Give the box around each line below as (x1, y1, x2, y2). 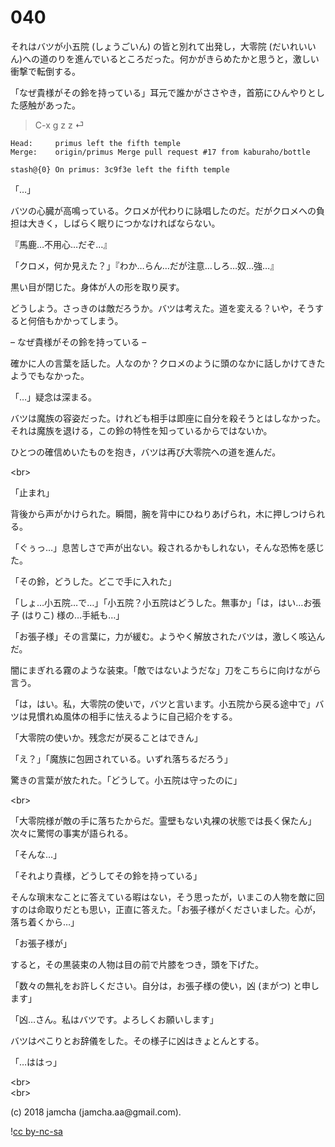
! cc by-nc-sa (10, 1125, 63, 1137)
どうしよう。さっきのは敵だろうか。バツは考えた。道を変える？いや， (10, 302, 298, 314)
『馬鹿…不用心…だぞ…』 (10, 238, 113, 250)
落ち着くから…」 (10, 916, 80, 928)
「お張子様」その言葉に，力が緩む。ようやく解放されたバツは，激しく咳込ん (10, 630, 326, 642)
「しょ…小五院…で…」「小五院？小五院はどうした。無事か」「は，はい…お (10, 596, 313, 608)
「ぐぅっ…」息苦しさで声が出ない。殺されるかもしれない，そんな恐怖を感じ (10, 541, 325, 553)
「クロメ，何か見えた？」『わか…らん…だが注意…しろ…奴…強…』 (10, 259, 280, 271)
